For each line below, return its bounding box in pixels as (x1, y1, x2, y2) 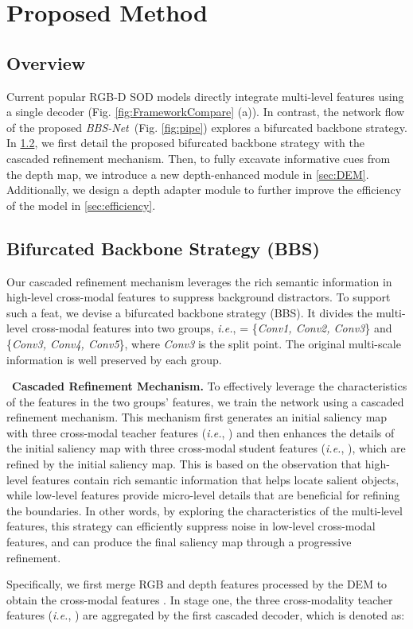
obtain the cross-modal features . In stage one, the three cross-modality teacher (6, 591, 393, 608)
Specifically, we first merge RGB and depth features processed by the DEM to (6, 576, 388, 592)
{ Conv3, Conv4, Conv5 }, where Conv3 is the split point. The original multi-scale (6, 335, 401, 351)
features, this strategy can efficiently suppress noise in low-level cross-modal (6, 518, 376, 534)
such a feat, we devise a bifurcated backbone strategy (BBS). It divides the (6, 304, 373, 320)
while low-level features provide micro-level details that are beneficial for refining (6, 487, 400, 503)
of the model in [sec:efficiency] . (6, 196, 156, 213)
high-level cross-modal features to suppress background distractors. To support (6, 289, 391, 305)
